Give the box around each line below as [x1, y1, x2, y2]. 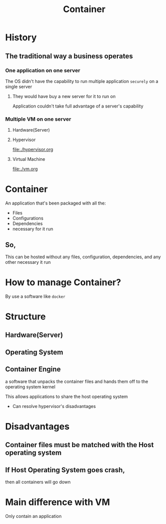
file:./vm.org [12, 166, 38, 172]
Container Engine [5, 365, 61, 374]
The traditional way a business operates [5, 52, 133, 60]
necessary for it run [12, 226, 54, 232]
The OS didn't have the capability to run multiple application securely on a [5, 78, 158, 84]
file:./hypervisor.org [12, 147, 54, 153]
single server [5, 83, 33, 89]
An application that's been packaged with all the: [5, 200, 106, 206]
